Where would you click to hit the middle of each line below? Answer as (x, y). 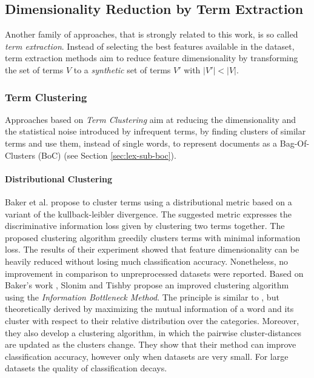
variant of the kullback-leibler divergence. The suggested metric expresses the (149, 214)
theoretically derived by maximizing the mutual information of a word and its (149, 309)
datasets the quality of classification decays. (86, 368)
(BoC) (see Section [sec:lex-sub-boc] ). (107, 155)
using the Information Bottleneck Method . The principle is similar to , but (142, 297)
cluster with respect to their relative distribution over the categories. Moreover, (152, 320)
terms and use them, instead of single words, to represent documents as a (141, 143)
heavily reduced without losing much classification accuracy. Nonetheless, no (147, 261)
